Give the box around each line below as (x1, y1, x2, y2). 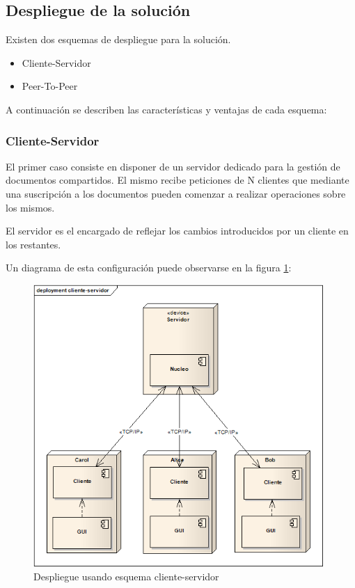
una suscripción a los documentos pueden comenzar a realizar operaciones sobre (6, 186, 346, 200)
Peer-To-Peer (22, 79, 78, 93)
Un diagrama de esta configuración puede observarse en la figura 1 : (6, 260, 292, 275)
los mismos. (6, 200, 55, 214)
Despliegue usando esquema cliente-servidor (33, 569, 219, 583)
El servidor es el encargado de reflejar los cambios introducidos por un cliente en (6, 223, 349, 238)
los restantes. (6, 237, 61, 251)
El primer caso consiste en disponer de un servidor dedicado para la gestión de (6, 159, 340, 173)
